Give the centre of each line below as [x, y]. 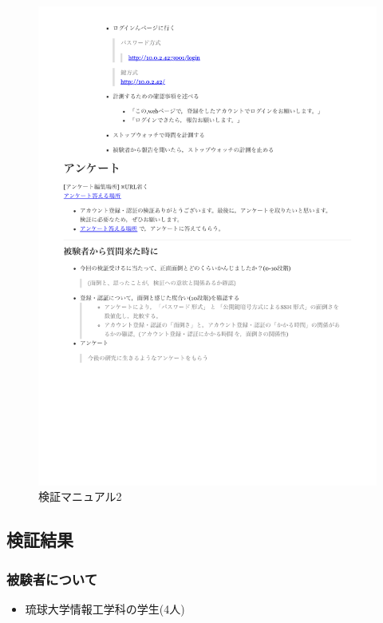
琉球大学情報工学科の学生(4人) [105, 608]
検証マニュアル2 [80, 496]
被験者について [52, 579]
